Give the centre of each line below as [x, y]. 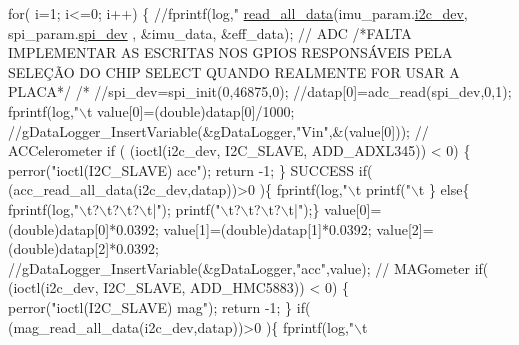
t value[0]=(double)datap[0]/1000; [191, 110]
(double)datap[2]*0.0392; [83, 248]
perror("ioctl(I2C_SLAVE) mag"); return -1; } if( [159, 306]
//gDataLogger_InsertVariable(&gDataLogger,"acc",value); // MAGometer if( [248, 267]
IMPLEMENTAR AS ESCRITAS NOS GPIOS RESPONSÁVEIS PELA [230, 52]
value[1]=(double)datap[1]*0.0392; [267, 228]
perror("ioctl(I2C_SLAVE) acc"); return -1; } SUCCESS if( [190, 169]
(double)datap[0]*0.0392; [83, 228]
